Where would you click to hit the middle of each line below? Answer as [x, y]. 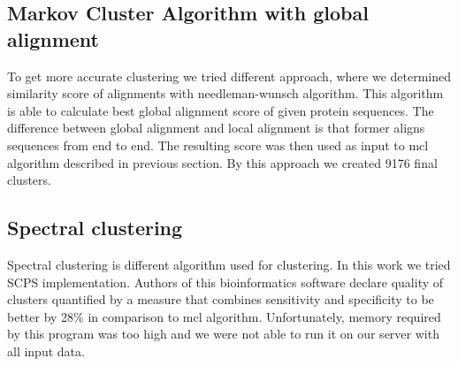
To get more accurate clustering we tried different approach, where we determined [229, 76]
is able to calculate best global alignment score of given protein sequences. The [221, 110]
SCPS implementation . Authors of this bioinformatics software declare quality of [225, 282]
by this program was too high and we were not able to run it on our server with [223, 334]
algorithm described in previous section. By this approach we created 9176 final [222, 162]
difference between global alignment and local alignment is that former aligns [216, 128]
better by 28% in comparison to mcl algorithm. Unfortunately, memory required [224, 316]
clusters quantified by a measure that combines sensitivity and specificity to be [221, 299]
